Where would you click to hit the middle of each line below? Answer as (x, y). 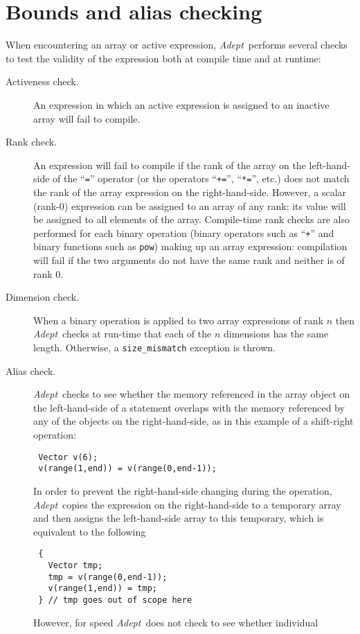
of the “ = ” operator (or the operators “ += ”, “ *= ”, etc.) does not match (201, 178)
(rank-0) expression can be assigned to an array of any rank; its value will (190, 205)
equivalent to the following (90, 531)
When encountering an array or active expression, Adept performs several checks (177, 45)
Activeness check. (42, 81)
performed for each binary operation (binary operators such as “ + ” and (184, 232)
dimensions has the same (276, 334)
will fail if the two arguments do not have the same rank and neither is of (189, 260)
